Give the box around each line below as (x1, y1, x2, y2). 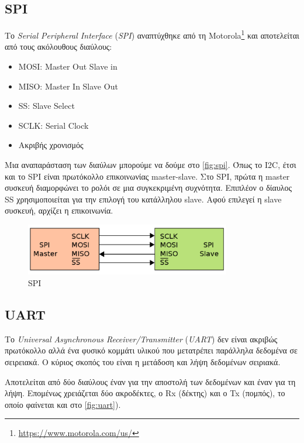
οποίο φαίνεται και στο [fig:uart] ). (5, 398, 121, 410)
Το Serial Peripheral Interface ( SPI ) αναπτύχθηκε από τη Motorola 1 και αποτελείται (5, 28, 299, 41)
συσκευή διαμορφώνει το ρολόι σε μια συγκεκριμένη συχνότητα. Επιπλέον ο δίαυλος (5, 181, 292, 194)
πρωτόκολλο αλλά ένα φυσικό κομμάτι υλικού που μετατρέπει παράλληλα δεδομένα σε (5, 344, 298, 356)
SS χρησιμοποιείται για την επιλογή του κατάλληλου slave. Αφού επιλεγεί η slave (5, 193, 282, 205)
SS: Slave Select (18, 99, 75, 112)
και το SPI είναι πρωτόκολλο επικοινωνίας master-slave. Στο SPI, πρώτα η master (5, 170, 290, 182)
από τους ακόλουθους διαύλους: (5, 40, 112, 53)
